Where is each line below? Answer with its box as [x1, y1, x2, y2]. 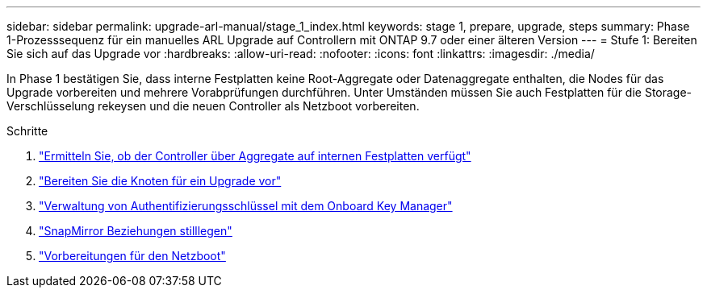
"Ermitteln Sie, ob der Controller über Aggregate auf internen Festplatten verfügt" [39, 149, 471, 163]
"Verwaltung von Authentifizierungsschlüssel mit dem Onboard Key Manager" [39, 199, 453, 213]
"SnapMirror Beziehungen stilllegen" [39, 224, 232, 238]
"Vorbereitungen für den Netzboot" [39, 249, 226, 263]
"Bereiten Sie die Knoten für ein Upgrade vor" [39, 174, 282, 188]
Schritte [6, 124, 48, 138]
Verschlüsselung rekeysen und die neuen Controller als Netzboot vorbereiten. [6, 99, 420, 113]
